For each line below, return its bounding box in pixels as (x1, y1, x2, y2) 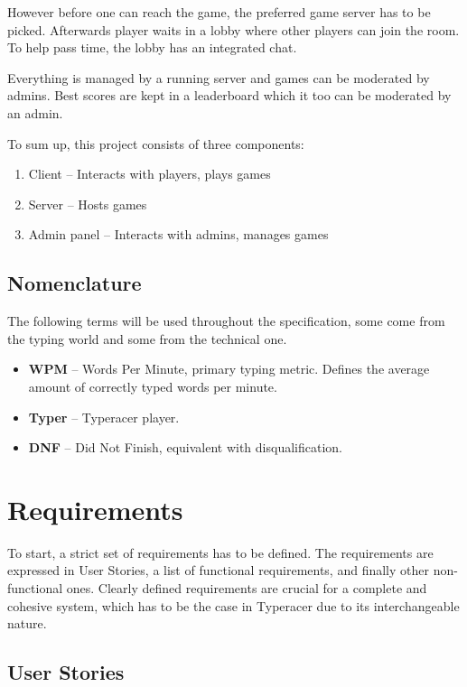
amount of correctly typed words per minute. (28, 376, 277, 395)
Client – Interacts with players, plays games (28, 164, 271, 183)
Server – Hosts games (28, 194, 147, 213)
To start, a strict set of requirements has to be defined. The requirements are (7, 543, 434, 562)
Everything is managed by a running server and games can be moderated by (7, 68, 430, 87)
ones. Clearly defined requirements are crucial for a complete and (66, 579, 427, 598)
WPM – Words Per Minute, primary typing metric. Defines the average (28, 359, 430, 378)
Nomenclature (7, 269, 142, 297)
